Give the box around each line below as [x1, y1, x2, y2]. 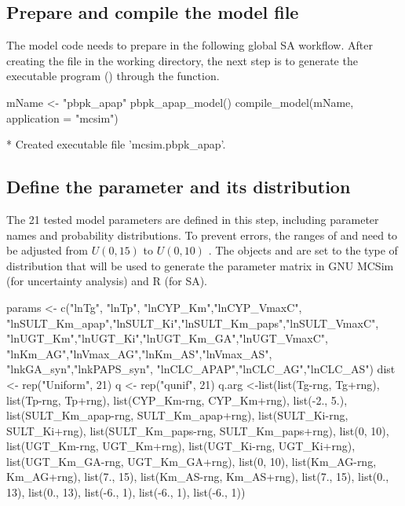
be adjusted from [6, 242, 88, 258]
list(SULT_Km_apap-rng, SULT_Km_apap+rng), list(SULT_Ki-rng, [6, 407, 348, 423]
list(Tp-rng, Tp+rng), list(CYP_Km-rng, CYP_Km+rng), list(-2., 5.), [6, 391, 348, 408]
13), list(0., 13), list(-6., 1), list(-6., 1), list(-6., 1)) [6, 484, 246, 500]
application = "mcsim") [6, 109, 119, 126]
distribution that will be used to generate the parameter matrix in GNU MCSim [6, 257, 394, 273]
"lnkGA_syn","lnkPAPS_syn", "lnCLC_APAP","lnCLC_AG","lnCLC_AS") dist [6, 361, 396, 377]
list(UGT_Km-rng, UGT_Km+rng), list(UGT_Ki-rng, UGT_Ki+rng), [6, 438, 356, 454]
